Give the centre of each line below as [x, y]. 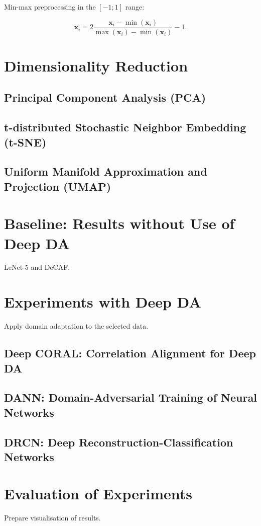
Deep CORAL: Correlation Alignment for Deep [130, 353]
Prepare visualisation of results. [52, 518]
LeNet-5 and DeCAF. [37, 267]
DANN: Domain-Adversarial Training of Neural [130, 397]
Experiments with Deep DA [103, 302]
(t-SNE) [25, 142]
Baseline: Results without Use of [119, 223]
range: [135, 7]
